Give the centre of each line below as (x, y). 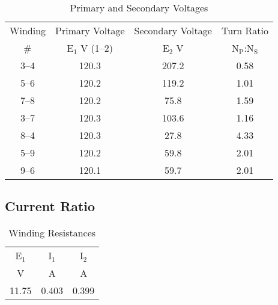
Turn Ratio (245, 30)
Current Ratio (50, 206)
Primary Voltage (90, 30)
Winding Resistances (52, 233)
